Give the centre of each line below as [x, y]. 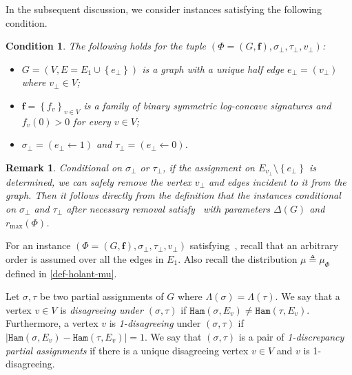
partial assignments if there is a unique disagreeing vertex [127, 350]
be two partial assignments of [102, 296]
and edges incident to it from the [277, 181]
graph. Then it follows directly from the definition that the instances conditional [173, 195]
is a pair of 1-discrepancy [291, 336]
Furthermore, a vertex [52, 323]
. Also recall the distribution [238, 258]
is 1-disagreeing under [155, 323]
